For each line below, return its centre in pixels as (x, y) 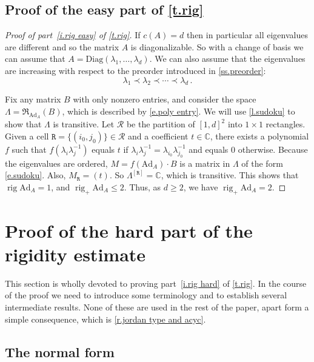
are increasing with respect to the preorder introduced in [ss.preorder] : (135, 70)
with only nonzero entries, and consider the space (165, 99)
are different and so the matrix (62, 46)
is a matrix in (205, 163)
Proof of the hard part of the (129, 230)
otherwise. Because (273, 149)
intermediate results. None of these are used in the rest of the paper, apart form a (157, 307)
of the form (262, 163)
